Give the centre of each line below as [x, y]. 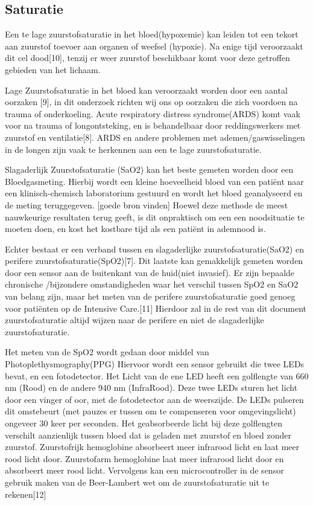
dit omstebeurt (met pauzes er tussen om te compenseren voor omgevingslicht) [150, 411]
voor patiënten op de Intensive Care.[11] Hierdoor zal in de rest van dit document [156, 308]
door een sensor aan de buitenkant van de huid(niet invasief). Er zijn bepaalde [150, 272]
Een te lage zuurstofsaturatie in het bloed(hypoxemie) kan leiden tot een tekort [152, 34]
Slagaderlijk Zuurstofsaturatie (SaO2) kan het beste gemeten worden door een [149, 169]
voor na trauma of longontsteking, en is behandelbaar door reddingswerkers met [153, 125]
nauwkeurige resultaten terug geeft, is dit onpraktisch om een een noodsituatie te [155, 217]
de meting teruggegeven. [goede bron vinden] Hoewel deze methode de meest [147, 204]
